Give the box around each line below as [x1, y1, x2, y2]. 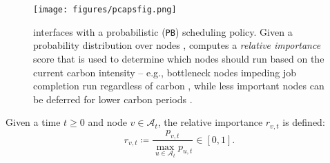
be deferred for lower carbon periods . [33, 91, 193, 106]
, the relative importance [157, 115, 263, 129]
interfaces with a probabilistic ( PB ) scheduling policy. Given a [33, 24, 293, 39]
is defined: [282, 115, 325, 129]
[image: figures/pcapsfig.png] [33, 5, 177, 14]
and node [88, 115, 127, 129]
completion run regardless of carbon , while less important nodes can [33, 78, 324, 93]
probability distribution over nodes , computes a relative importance [33, 38, 321, 52]
